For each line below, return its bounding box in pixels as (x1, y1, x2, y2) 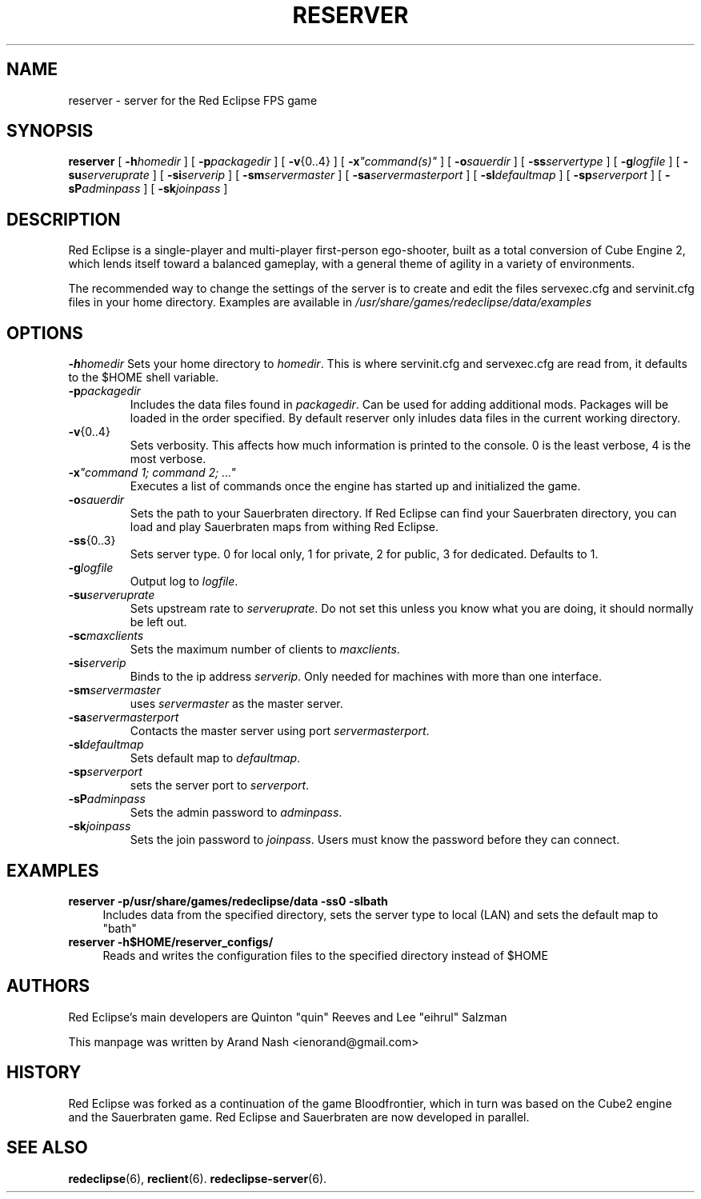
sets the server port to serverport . (130, 778, 310, 793)
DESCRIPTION (6, 209, 121, 230)
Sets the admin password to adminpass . (130, 805, 342, 820)
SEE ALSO (6, 1137, 88, 1158)
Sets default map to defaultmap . (130, 751, 301, 765)
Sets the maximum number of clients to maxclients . (130, 642, 400, 657)
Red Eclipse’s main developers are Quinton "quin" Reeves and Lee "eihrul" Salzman (68, 1009, 507, 1024)
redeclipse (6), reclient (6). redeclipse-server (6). (68, 1171, 327, 1185)
